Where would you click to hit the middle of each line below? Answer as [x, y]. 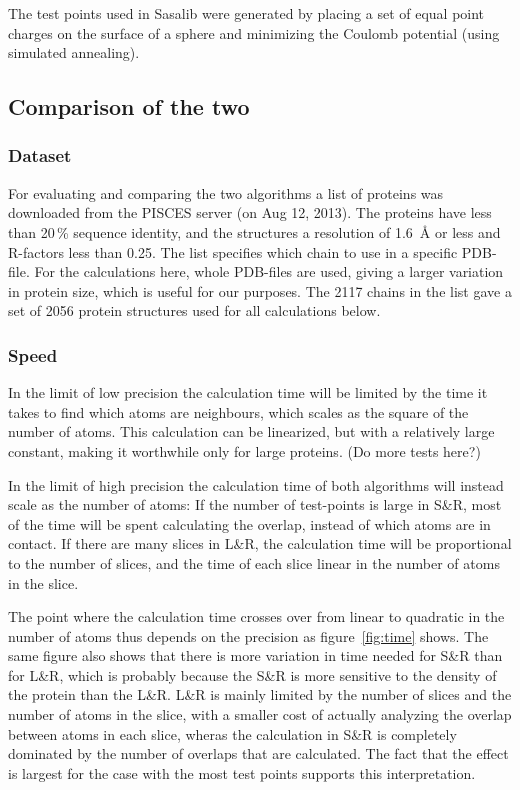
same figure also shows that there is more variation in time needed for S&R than [255, 655]
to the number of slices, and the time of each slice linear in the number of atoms [254, 562]
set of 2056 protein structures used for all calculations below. [194, 310]
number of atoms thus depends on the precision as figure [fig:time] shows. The [248, 635]
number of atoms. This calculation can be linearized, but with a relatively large [251, 431]
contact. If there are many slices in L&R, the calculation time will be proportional [260, 543]
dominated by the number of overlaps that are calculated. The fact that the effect [258, 753]
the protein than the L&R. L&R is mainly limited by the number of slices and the [260, 694]
